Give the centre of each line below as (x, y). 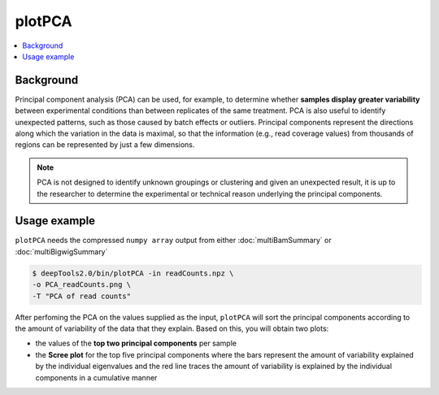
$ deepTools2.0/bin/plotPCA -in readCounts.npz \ (133, 273)
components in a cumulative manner (96, 377)
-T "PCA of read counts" (82, 296)
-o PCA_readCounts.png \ (82, 285)
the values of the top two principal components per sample (136, 343)
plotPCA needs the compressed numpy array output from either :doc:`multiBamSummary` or (174, 241)
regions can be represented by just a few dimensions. (105, 145)
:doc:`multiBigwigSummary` (61, 251)
